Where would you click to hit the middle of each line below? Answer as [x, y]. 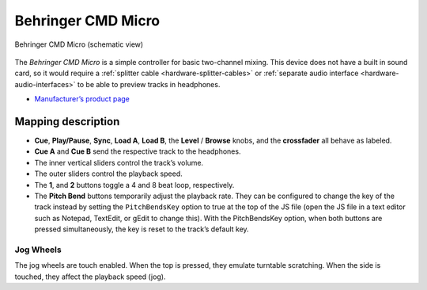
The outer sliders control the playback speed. [109, 174]
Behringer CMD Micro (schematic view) [79, 44]
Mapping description [67, 122]
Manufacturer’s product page [82, 99]
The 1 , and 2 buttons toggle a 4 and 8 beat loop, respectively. [134, 185]
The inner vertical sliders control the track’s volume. [119, 162]
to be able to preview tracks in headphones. [149, 84]
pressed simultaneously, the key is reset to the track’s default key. [142, 229]
